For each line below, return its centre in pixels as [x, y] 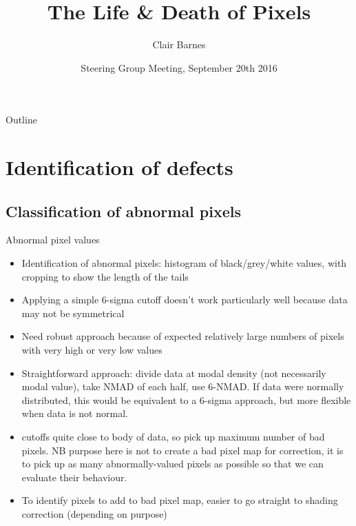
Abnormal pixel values [53, 240]
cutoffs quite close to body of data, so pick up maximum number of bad [173, 437]
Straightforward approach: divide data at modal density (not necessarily [174, 373]
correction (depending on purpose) [94, 513]
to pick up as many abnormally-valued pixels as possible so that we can [172, 464]
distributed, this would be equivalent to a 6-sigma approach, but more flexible [186, 399]
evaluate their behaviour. [74, 477]
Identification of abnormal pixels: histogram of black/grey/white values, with [184, 263]
